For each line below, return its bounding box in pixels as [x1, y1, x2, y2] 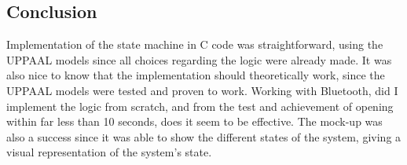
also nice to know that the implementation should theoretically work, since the [6, 67, 385, 83]
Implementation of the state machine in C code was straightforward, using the [6, 36, 383, 53]
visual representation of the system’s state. [6, 144, 212, 160]
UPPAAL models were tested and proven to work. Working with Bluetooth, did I [6, 82, 398, 98]
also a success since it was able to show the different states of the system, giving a [6, 128, 401, 145]
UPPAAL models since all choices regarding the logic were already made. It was [6, 51, 392, 68]
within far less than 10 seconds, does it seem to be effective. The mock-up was [6, 113, 383, 130]
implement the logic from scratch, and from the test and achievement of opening [6, 97, 394, 114]
